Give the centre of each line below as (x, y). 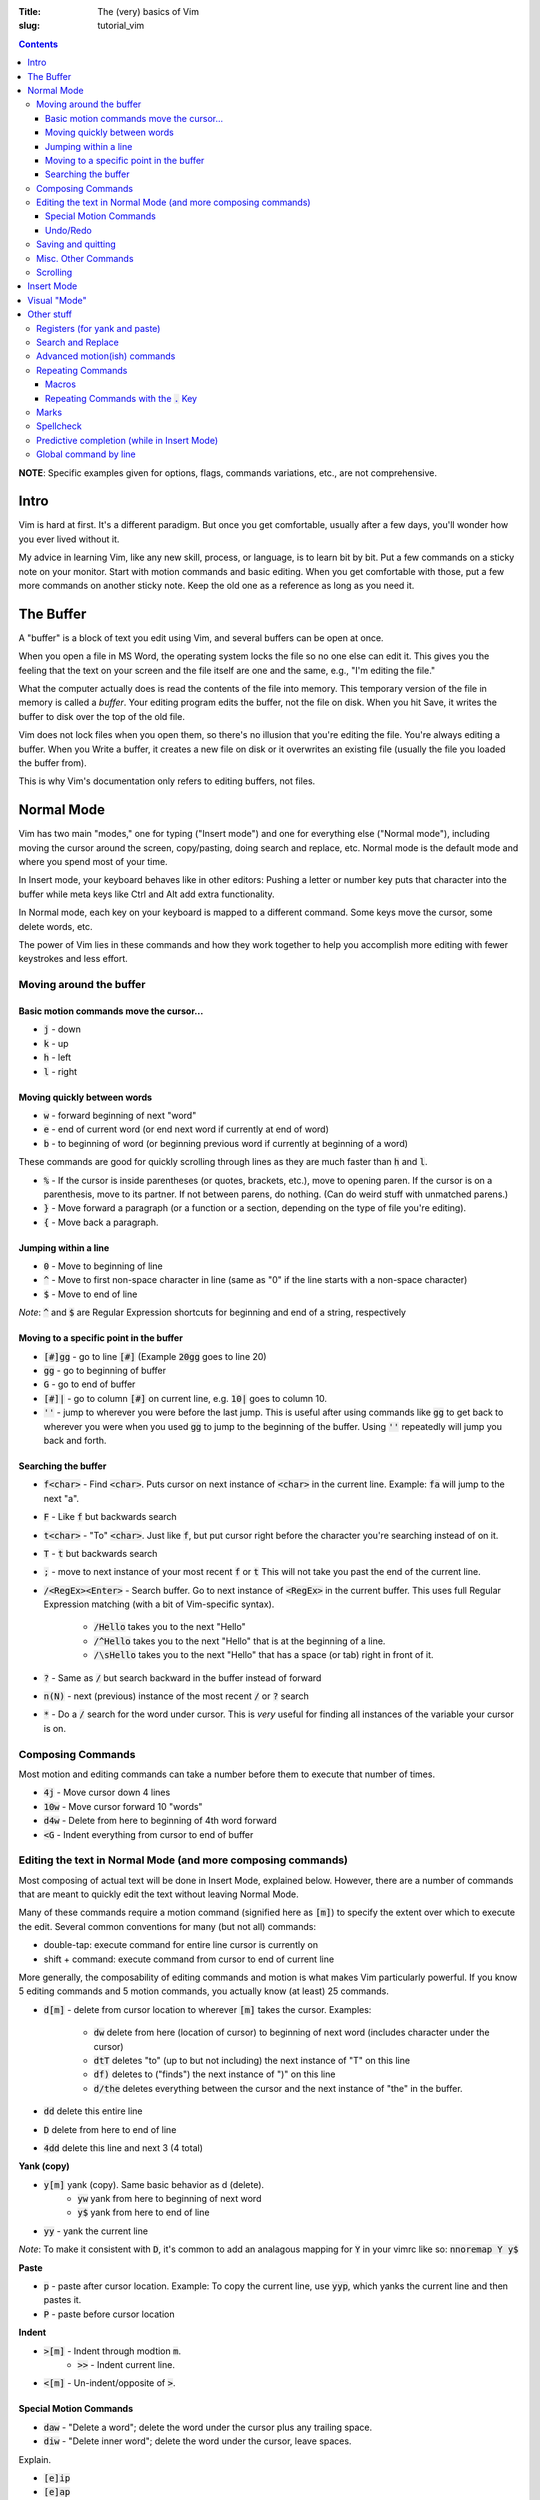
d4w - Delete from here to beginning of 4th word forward (160, 1821)
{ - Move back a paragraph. (101, 1222)
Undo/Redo (68, 230)
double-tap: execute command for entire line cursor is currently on (181, 1945)
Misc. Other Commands (85, 258)
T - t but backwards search (100, 1553)
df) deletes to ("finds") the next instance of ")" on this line (214, 2074)
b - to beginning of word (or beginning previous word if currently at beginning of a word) (226, 1143)
